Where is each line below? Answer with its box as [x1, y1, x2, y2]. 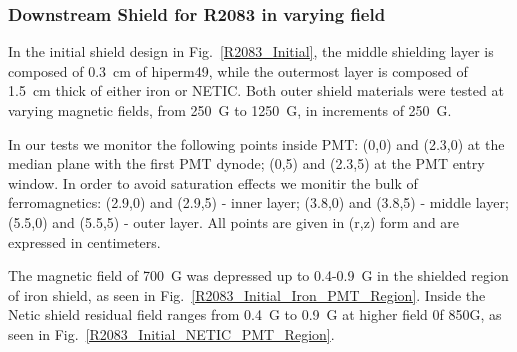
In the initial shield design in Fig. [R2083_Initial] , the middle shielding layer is [8, 41, 494, 62]
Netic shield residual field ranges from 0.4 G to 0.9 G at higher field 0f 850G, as [8, 304, 502, 325]
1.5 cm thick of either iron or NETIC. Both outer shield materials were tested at [8, 80, 504, 101]
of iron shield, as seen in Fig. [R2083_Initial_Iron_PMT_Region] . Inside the [8, 284, 486, 305]
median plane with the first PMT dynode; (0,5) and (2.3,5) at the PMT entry [8, 153, 485, 174]
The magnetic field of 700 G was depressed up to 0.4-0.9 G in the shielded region [8, 265, 509, 286]
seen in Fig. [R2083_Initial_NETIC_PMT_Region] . [8, 323, 335, 344]
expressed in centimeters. [8, 231, 161, 252]
